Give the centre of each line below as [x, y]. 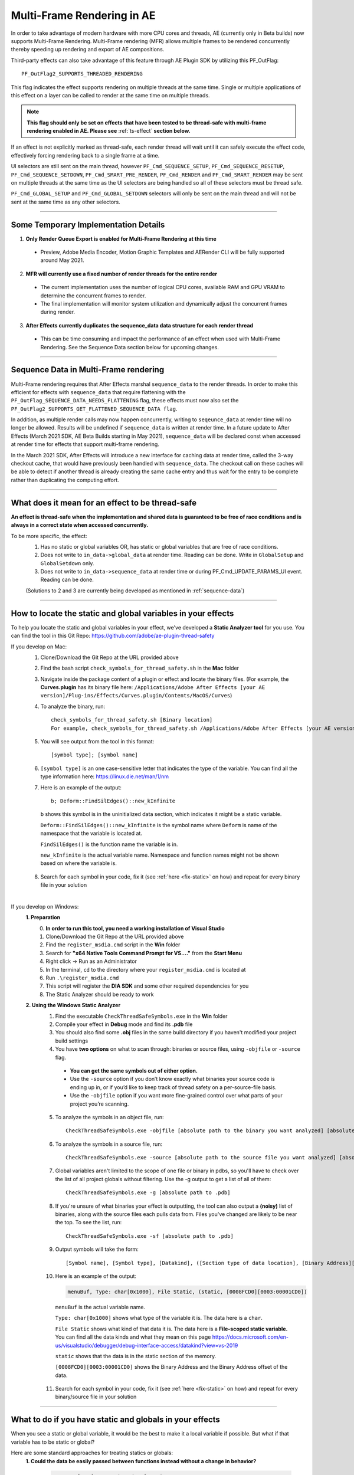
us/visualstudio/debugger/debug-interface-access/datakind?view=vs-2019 [147, 1345]
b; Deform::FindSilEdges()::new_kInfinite [113, 801]
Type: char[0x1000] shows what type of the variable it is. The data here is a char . [159, 1318]
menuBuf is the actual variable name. [100, 1307]
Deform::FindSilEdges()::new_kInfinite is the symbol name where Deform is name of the [159, 825]
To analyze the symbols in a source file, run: [109, 1144]
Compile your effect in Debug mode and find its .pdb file [124, 1024]
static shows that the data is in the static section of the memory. [136, 1356]
